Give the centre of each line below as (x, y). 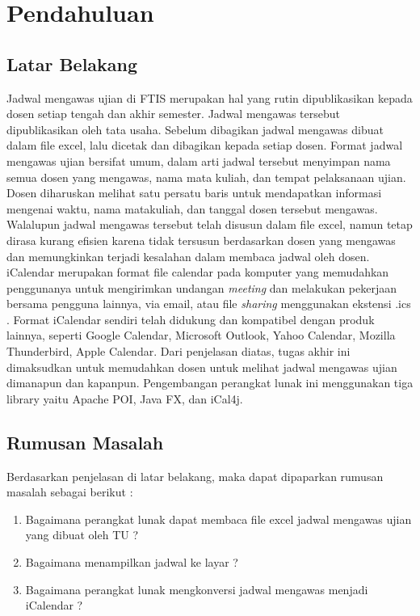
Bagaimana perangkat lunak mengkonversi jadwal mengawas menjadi (197, 589)
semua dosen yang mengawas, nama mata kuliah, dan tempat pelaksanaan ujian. (206, 177)
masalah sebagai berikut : (70, 492)
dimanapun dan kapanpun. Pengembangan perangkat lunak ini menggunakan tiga (210, 383)
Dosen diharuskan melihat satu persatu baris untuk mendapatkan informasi (194, 193)
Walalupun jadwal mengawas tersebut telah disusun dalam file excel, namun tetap (210, 224)
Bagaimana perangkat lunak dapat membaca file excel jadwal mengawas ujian (218, 519)
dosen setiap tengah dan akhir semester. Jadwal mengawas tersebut (173, 114)
